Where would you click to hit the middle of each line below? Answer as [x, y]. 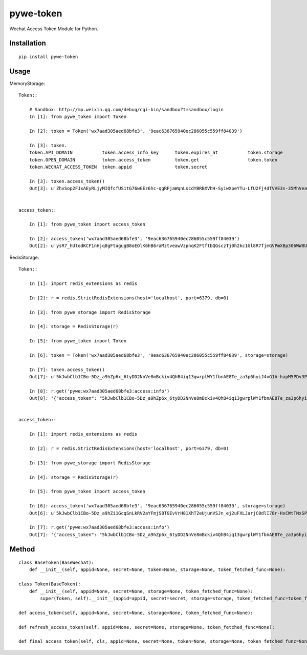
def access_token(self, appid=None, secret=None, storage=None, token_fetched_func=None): [136, 613]
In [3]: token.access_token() [67, 181]
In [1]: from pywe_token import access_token [87, 224]
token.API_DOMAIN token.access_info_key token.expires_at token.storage [156, 153]
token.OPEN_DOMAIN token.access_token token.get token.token [153, 160]
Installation [28, 43]
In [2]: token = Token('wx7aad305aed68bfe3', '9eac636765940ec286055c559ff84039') [136, 131]
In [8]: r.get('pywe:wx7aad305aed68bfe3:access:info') [99, 391]
